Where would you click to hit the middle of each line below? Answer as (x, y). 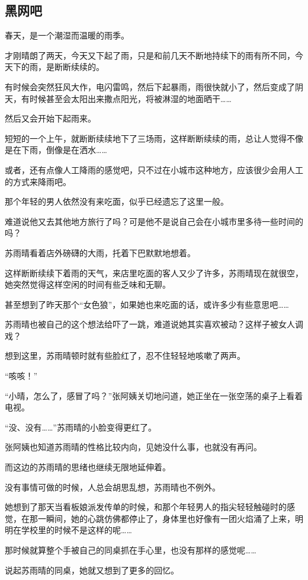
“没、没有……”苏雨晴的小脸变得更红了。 (81, 427)
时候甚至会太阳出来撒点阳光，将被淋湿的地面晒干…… (130, 98)
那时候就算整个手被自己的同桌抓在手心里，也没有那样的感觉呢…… (131, 550)
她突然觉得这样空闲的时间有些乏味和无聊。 (88, 284)
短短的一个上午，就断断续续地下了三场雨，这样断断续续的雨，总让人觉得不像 (154, 138)
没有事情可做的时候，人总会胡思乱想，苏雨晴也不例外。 (113, 487)
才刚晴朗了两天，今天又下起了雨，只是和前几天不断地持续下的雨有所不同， (150, 55)
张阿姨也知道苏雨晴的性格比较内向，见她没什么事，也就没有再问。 (133, 447)
